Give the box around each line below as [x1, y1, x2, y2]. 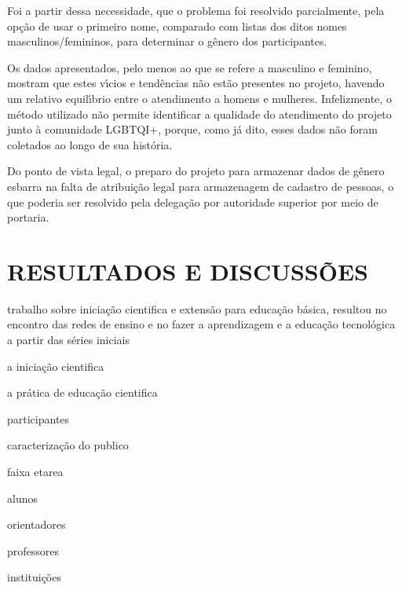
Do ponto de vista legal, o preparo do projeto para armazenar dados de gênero [7, 163, 385, 179]
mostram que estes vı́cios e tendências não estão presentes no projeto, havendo [7, 75, 385, 91]
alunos [7, 489, 38, 506]
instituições [7, 569, 61, 585]
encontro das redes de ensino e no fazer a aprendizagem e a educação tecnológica [7, 316, 396, 332]
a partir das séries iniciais [7, 332, 130, 348]
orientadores [7, 516, 66, 533]
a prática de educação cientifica [7, 384, 158, 401]
